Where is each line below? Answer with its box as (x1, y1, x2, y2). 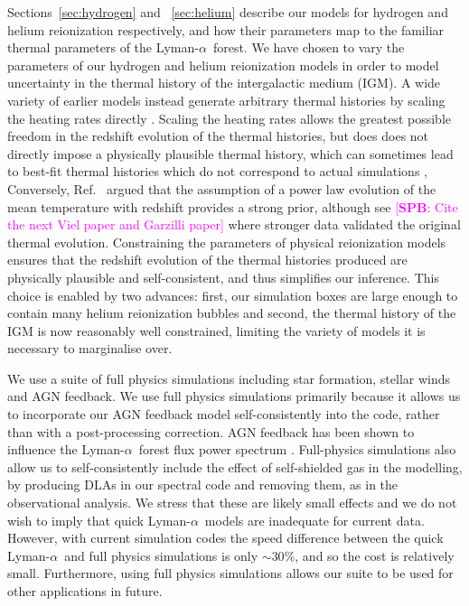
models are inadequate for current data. (204, 510, 425, 529)
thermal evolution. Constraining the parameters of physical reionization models (7, 232, 446, 251)
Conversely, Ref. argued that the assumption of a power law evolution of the (7, 179, 436, 198)
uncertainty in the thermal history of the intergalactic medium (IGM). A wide (7, 73, 441, 92)
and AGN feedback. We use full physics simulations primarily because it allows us (7, 387, 461, 406)
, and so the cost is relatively (295, 545, 455, 564)
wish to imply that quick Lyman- (7, 510, 191, 529)
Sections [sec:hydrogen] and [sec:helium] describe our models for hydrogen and (7, 3, 448, 21)
